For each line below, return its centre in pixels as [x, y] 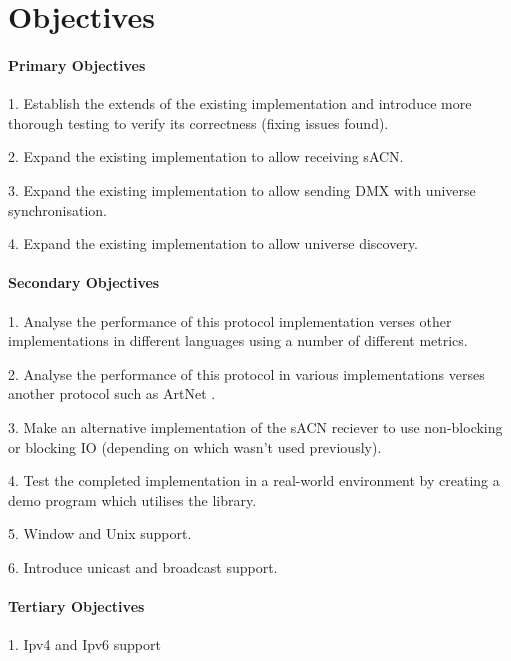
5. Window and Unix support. [100, 533]
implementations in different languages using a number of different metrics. [238, 340]
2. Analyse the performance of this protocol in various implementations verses [246, 373]
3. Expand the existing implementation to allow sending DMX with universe [242, 189]
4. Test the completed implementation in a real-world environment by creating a [254, 480]
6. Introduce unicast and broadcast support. [143, 566]
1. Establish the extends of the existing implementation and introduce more [240, 103]
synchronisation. [57, 209]
